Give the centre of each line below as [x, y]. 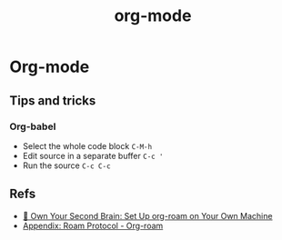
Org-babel [33, 126]
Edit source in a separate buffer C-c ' [93, 155]
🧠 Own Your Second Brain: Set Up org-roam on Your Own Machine [147, 215]
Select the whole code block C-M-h [87, 145]
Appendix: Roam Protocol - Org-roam [93, 225]
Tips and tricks [53, 100]
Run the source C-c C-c [66, 165]
